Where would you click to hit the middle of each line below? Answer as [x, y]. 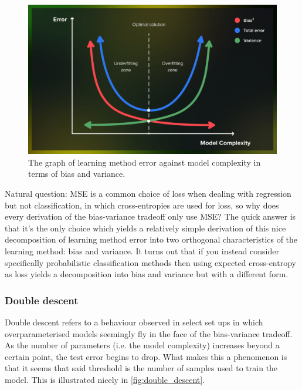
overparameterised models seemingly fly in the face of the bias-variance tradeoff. [149, 333]
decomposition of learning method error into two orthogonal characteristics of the [151, 239]
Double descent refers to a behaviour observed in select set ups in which [134, 322]
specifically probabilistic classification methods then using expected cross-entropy [150, 262]
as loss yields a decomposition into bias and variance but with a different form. [147, 274]
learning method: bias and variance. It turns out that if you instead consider [142, 251]
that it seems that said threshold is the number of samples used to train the [141, 368]
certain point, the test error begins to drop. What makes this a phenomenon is [146, 356]
